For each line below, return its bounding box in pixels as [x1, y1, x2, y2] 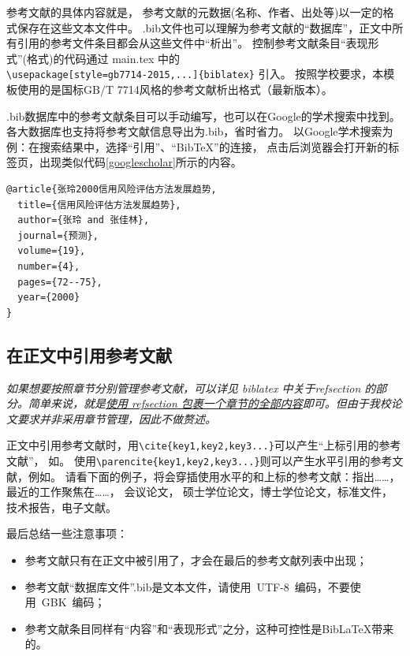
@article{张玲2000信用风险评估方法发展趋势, [6, 184, 217, 195]
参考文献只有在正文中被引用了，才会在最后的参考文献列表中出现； [24, 552, 367, 568]
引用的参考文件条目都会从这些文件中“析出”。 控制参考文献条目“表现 [17, 35, 368, 51]
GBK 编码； [41, 594, 106, 610]
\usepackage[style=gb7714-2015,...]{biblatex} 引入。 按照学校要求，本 [6, 65, 384, 82]
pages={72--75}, [17, 276, 102, 288]
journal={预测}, [17, 229, 99, 241]
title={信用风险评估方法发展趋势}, [17, 199, 181, 211]
